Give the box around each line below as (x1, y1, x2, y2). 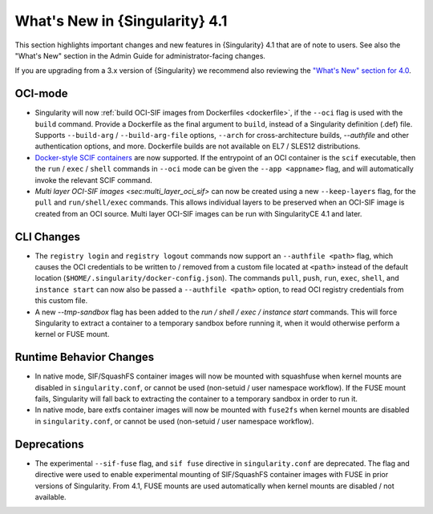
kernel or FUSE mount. (34, 330, 110, 339)
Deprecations (14, 437, 84, 451)
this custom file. (34, 296, 88, 306)
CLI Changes (14, 229, 80, 244)
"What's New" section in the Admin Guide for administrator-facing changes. (14, 51, 266, 60)
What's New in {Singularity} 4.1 (14, 12, 228, 30)
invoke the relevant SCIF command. (34, 175, 152, 184)
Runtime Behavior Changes (14, 350, 155, 364)
